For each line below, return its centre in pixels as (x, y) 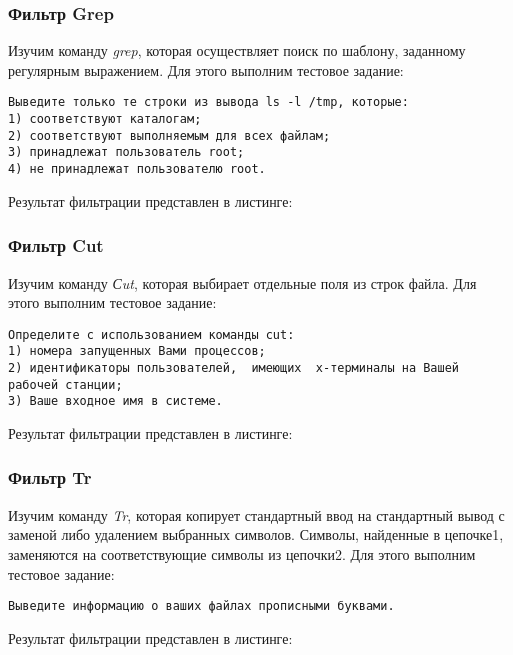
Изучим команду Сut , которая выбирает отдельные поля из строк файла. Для (242, 282)
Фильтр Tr (50, 477)
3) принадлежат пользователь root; (126, 152)
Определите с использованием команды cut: (151, 334)
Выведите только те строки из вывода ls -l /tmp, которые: (208, 102)
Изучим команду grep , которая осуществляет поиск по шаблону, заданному (237, 50)
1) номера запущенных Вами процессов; (137, 351)
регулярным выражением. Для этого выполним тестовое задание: (206, 69)
